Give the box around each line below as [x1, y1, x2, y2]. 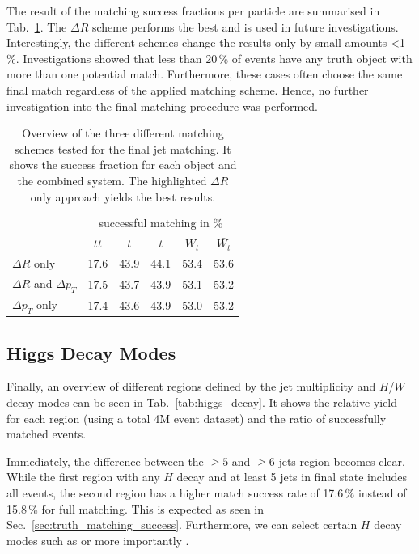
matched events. [6, 425, 87, 442]
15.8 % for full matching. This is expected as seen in [6, 500, 265, 517]
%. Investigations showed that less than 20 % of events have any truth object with [6, 49, 413, 66]
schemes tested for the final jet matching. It [15, 140, 231, 157]
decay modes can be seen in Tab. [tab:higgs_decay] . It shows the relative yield [6, 394, 398, 411]
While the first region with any [6, 468, 160, 485]
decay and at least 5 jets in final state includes [176, 468, 408, 485]
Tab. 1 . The [6, 18, 67, 35]
